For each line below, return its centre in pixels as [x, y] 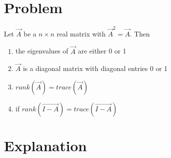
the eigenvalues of [42, 51]
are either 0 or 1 [102, 51]
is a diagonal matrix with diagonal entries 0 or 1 [95, 68]
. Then [140, 33]
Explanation [45, 146]
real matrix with [81, 33]
